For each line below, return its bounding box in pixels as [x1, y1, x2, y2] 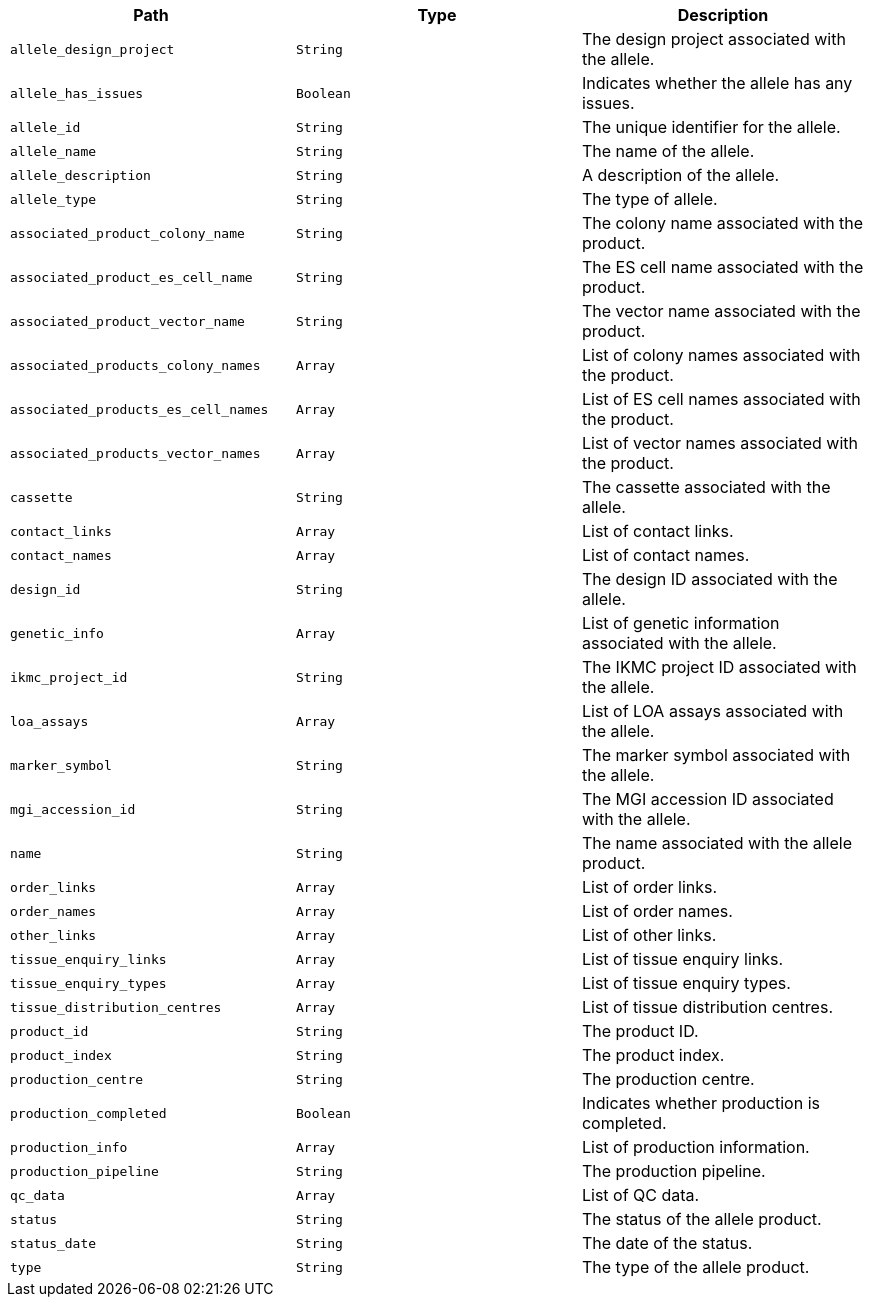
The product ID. [581, 1021, 699, 1041]
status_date [10, 1235, 97, 1251]
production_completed [10, 1105, 167, 1121]
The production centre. [581, 1069, 755, 1089]
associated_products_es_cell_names [10, 401, 269, 417]
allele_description [10, 167, 151, 183]
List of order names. [581, 901, 733, 921]
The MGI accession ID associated [581, 789, 834, 809]
